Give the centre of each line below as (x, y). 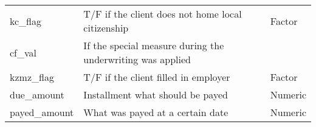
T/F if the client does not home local (163, 14)
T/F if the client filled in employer (157, 77)
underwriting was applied (137, 59)
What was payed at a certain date (156, 112)
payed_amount (42, 112)
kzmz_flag (32, 77)
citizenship (106, 28)
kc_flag (26, 21)
